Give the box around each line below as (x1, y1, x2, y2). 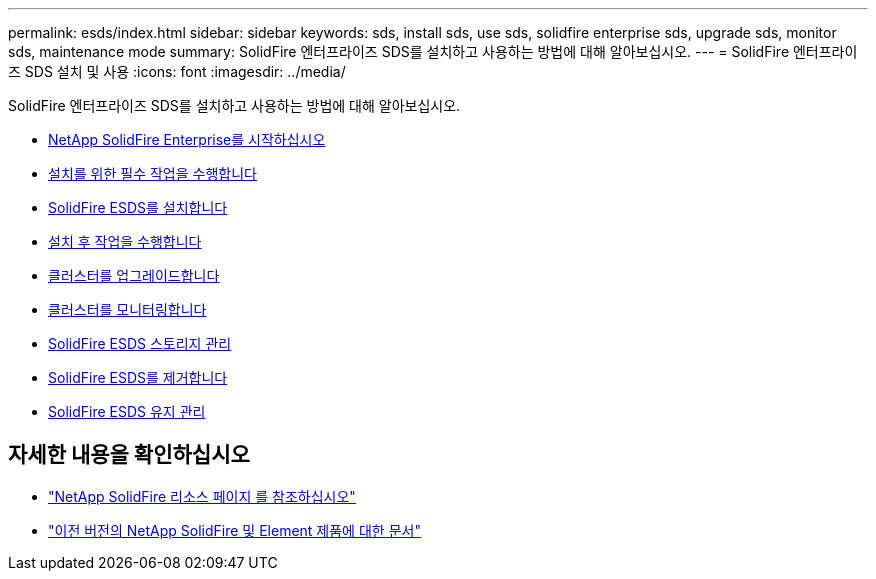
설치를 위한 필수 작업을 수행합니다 (48, 165, 257, 182)
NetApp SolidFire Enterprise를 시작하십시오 (48, 131, 326, 148)
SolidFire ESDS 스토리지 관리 (48, 335, 232, 352)
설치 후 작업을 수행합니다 (48, 233, 202, 250)
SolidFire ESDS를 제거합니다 (48, 369, 228, 386)
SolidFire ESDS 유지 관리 (48, 403, 206, 420)
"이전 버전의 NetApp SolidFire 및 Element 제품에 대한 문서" (48, 521, 421, 539)
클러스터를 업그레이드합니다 (48, 267, 220, 284)
